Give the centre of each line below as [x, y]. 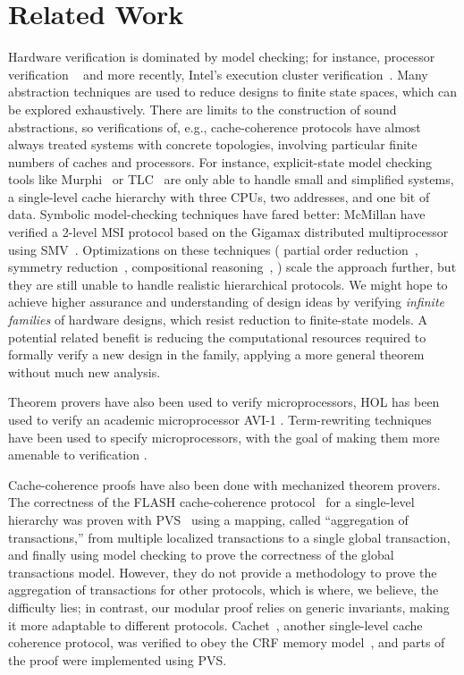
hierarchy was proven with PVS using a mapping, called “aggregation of [208, 519]
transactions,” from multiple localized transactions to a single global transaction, [229, 537]
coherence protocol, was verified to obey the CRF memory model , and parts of [227, 642]
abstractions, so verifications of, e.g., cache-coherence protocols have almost [215, 127]
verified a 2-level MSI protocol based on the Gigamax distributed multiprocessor [228, 232]
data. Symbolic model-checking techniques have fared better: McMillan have [217, 214]
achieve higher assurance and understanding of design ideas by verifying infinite [226, 302]
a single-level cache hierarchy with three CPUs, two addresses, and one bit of [219, 196]
